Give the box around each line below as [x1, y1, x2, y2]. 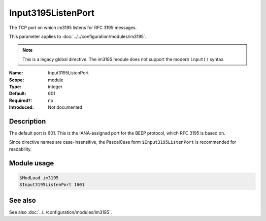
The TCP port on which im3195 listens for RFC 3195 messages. [9, 25, 137, 31]
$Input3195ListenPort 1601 [19, 182, 85, 188]
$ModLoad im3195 [19, 175, 59, 181]
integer [48, 84, 63, 90]
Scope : [9, 77, 24, 83]
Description [9, 117, 46, 126]
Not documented [48, 104, 82, 110]
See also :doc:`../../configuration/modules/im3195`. [9, 209, 112, 215]
